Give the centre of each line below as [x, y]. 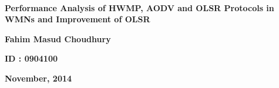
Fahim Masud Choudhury [58, 38]
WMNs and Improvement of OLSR [78, 19]
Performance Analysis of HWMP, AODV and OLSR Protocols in [139, 7]
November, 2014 [38, 78]
